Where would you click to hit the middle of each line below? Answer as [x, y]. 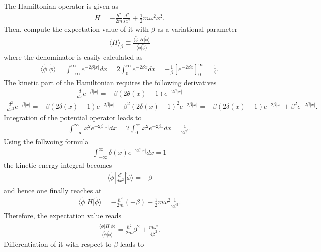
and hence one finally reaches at [53, 190]
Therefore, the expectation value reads [63, 215]
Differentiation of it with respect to [58, 243]
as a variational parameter [197, 29]
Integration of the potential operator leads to [73, 117]
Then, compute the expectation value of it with [77, 29]
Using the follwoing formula [46, 141]
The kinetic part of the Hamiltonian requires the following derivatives [110, 82]
